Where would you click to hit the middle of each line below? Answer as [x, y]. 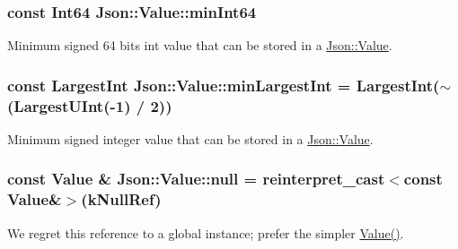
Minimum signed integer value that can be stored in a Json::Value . [190, 138]
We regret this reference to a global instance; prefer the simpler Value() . [206, 232]
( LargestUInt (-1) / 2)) [90, 105]
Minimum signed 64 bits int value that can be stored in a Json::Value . [200, 45]
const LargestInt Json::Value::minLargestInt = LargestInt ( [224, 85]
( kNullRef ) [121, 199]
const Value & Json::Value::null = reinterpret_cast [196, 179]
